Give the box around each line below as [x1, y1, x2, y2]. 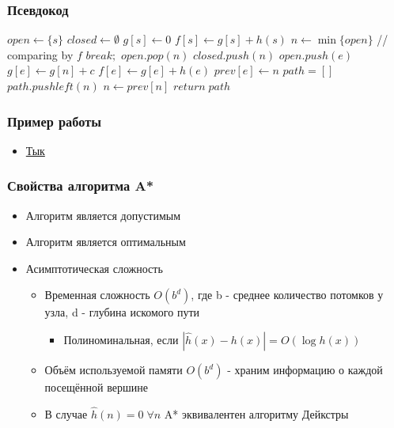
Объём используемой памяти [44, 362, 183, 377]
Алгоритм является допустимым [25, 206, 181, 223]
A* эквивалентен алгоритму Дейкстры [164, 405, 349, 422]
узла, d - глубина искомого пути [44, 304, 200, 320]
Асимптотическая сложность [25, 259, 163, 276]
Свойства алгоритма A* [7, 176, 154, 195]
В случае [44, 405, 88, 422]
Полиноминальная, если [63, 331, 179, 347]
